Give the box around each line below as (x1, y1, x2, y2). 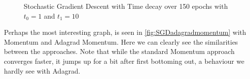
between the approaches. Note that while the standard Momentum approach (4, 46, 235, 56)
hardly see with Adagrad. (4, 65, 80, 76)
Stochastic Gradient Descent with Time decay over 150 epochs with (24, 1, 228, 11)
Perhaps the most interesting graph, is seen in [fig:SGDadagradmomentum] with (4, 27, 247, 37)
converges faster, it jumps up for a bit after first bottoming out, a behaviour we (4, 55, 245, 66)
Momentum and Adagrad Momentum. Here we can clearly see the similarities (4, 36, 238, 47)
